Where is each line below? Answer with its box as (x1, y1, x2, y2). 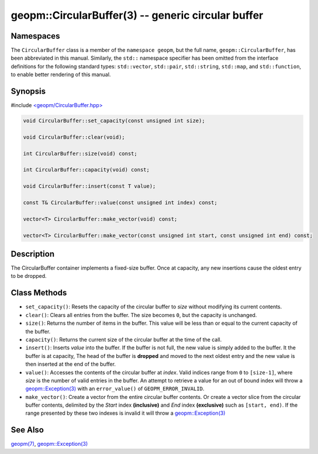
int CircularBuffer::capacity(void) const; (23, 167, 150, 173)
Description (11, 249, 55, 259)
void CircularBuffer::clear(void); (23, 133, 125, 140)
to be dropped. (11, 273, 47, 280)
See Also (11, 425, 44, 435)
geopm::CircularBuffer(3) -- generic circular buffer (11, 9, 264, 22)
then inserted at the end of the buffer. (25, 360, 116, 368)
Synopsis (11, 87, 46, 97)
